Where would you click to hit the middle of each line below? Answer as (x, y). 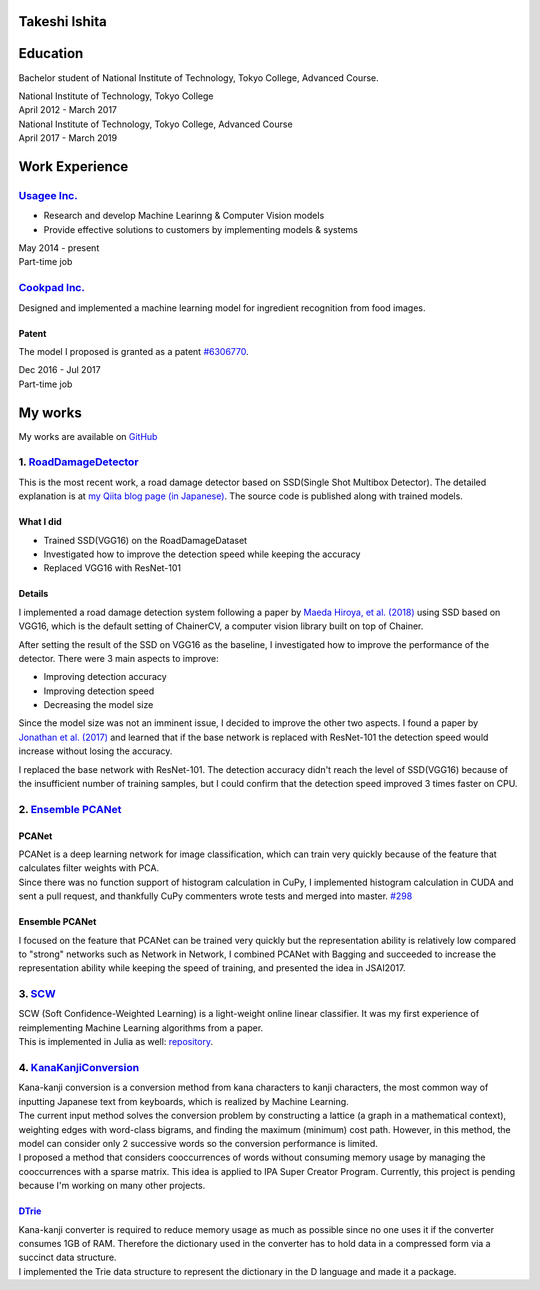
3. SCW (37, 994)
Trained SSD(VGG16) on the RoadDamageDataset (145, 540)
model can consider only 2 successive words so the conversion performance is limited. (198, 1143)
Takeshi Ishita (62, 21)
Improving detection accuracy (105, 677)
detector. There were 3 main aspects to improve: (118, 658)
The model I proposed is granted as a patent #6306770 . (133, 351)
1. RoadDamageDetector (78, 462)
